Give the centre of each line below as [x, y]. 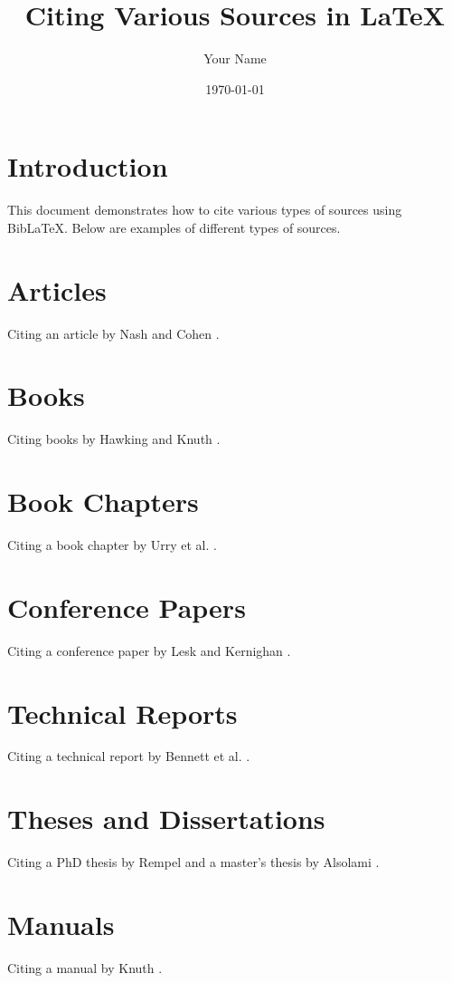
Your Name [235, 58]
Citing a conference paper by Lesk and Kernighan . [149, 650]
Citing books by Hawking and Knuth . [114, 439]
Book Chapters [103, 501]
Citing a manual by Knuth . [85, 967]
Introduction [88, 166]
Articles [57, 289]
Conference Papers [127, 607]
